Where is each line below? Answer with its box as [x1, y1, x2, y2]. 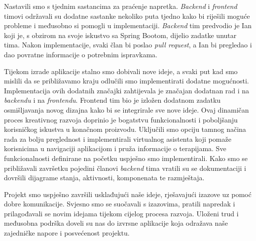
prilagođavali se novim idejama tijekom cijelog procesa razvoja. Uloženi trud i [4, 208, 239, 218]
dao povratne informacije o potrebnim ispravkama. [4, 49, 157, 59]
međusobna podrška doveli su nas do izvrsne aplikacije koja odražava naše [4, 218, 228, 228]
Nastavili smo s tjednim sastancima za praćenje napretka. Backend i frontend [4, 1, 237, 11]
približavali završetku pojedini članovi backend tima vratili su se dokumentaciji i [4, 162, 246, 173]
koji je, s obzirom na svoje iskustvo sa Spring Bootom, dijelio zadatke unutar [4, 30, 237, 40]
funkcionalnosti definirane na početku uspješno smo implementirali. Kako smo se [4, 153, 248, 163]
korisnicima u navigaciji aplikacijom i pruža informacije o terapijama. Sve [4, 143, 226, 154]
